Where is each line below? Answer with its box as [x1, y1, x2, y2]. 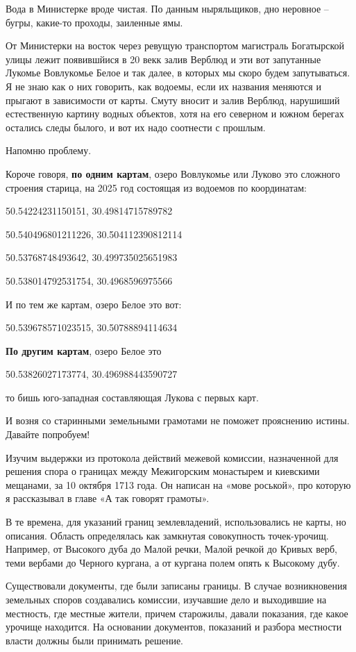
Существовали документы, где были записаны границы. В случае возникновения [6, 578, 347, 593]
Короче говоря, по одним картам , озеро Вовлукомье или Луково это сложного [6, 166, 341, 181]
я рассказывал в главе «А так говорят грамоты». [6, 491, 210, 505]
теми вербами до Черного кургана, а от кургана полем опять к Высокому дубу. [6, 555, 340, 569]
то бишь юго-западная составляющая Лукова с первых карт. [6, 390, 259, 404]
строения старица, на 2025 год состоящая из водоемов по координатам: [6, 180, 307, 194]
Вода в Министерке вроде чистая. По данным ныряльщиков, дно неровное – [6, 1, 329, 15]
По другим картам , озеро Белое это [6, 343, 162, 358]
